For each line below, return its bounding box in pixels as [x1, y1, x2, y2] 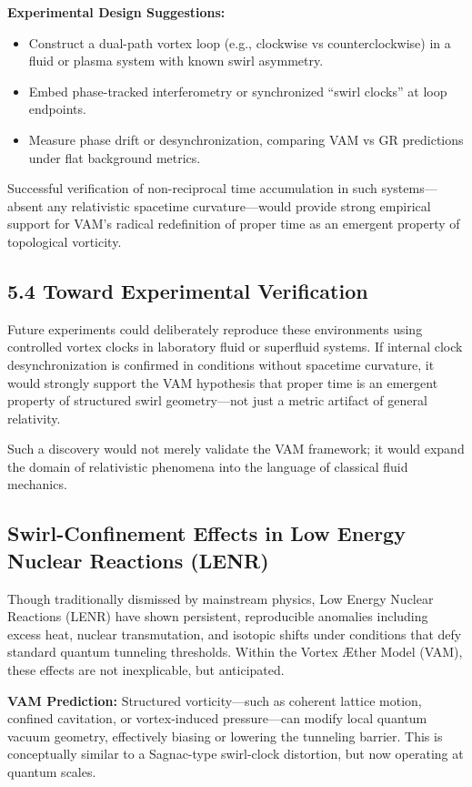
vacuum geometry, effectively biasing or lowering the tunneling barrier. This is [7, 726, 443, 745]
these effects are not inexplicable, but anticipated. [7, 660, 285, 680]
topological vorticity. [7, 231, 122, 250]
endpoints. [28, 99, 86, 118]
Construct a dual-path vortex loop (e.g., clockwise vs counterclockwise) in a [28, 33, 451, 52]
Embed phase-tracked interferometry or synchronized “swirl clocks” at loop [28, 81, 447, 100]
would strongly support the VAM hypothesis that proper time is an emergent [7, 373, 438, 392]
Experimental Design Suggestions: [7, 3, 226, 21]
